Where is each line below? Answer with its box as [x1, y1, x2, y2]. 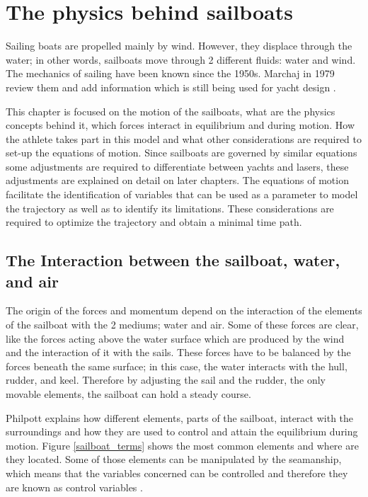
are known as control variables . [6, 479, 143, 494]
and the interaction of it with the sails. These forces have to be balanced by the [6, 345, 351, 360]
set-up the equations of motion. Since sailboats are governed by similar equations [6, 145, 357, 160]
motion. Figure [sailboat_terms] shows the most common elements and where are [6, 438, 359, 452]
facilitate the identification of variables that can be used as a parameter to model [6, 187, 358, 202]
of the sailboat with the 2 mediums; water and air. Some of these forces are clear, [6, 317, 359, 332]
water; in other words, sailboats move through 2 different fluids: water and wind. [6, 52, 356, 67]
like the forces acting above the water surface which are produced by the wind [6, 331, 345, 345]
